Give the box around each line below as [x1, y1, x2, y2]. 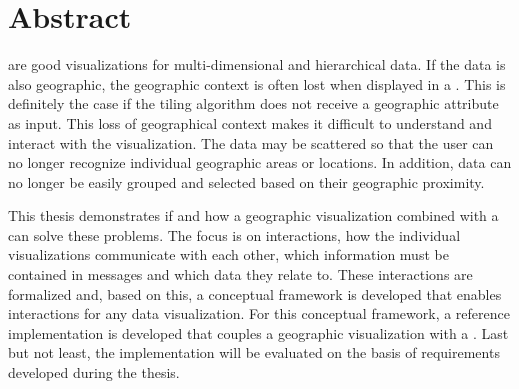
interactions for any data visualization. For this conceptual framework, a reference [8, 303, 510, 324]
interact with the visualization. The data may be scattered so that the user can [8, 132, 494, 153]
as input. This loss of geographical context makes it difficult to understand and [8, 112, 492, 133]
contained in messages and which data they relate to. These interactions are [8, 264, 473, 285]
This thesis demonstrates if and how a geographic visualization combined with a [8, 205, 499, 226]
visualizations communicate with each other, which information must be [8, 244, 449, 265]
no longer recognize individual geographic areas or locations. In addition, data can [8, 152, 512, 173]
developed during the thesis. [8, 362, 180, 383]
